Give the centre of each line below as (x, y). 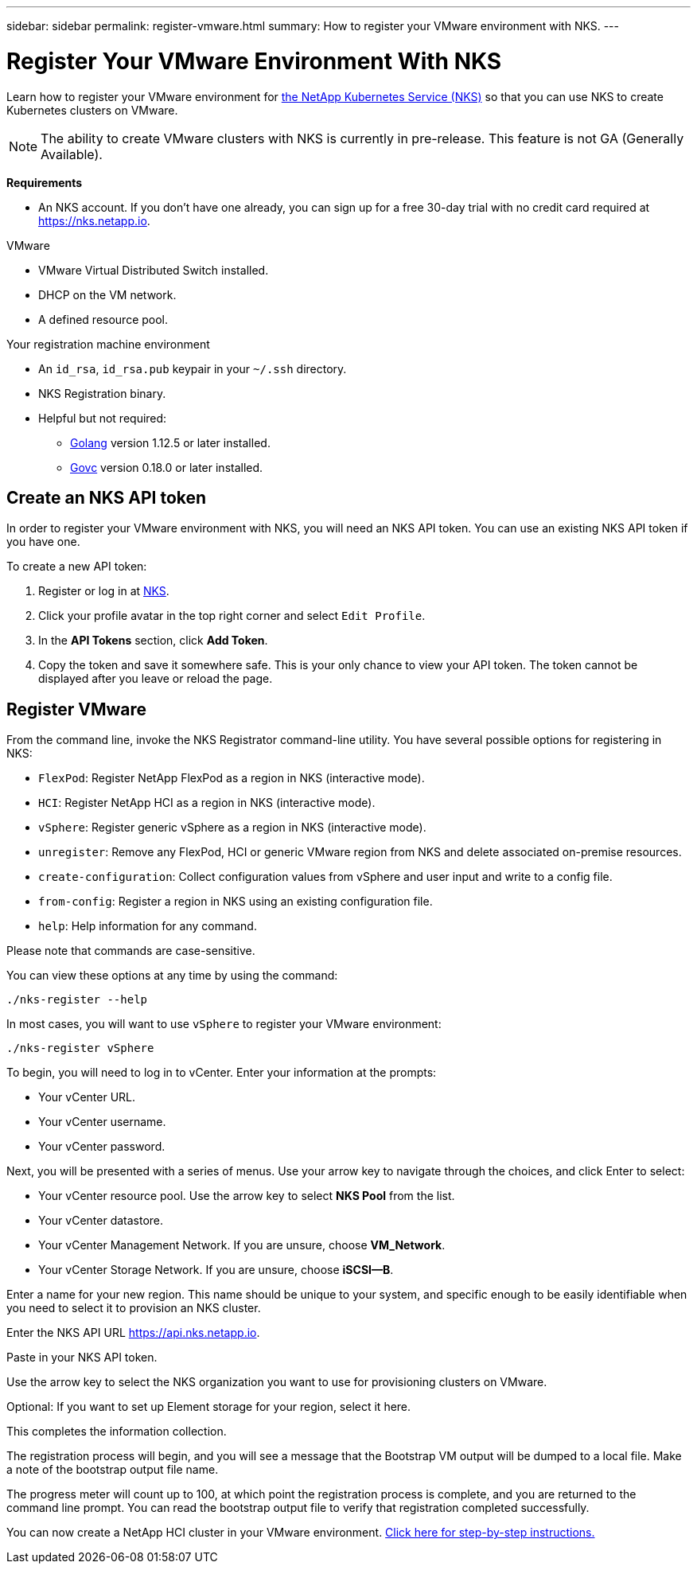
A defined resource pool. (103, 319)
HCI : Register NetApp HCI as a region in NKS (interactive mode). (207, 803)
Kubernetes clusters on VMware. (92, 110)
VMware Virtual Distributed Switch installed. (154, 270)
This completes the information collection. (117, 1432)
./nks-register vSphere (80, 1048)
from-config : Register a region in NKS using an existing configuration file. (236, 902)
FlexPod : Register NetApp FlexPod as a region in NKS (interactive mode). (232, 778)
